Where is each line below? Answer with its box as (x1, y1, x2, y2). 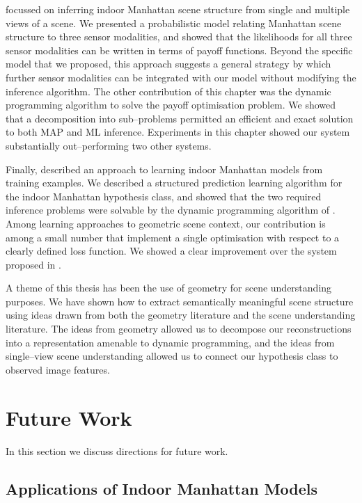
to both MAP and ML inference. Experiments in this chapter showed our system (6, 125, 350, 139)
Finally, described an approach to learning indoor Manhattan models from (6, 161, 323, 176)
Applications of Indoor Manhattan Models (6, 477, 318, 499)
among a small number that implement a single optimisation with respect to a (6, 230, 340, 244)
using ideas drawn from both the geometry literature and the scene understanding (6, 308, 356, 322)
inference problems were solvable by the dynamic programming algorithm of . (6, 202, 336, 217)
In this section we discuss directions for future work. (6, 443, 228, 458)
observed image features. (6, 362, 110, 376)
